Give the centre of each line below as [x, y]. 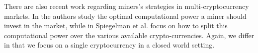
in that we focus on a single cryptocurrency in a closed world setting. [109, 45]
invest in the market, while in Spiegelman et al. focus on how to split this [116, 26]
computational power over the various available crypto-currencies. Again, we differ [129, 35]
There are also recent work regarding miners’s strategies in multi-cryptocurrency [127, 6]
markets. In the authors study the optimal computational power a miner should [125, 16]
